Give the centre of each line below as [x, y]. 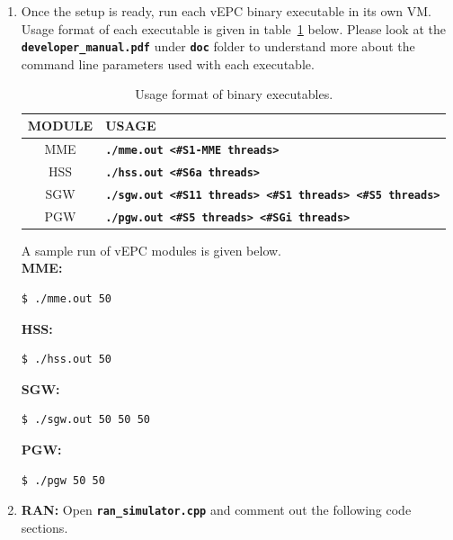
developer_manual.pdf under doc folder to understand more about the [218, 46]
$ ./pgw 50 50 [63, 480]
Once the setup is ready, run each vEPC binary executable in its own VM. [226, 11]
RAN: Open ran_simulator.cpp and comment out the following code [216, 510]
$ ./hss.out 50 [67, 360]
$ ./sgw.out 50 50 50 [85, 420]
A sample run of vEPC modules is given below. [151, 250]
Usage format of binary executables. [234, 94]
